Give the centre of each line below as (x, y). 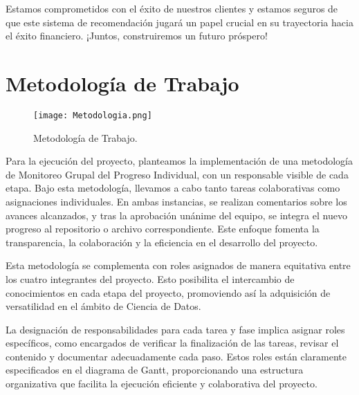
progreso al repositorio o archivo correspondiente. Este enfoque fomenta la (163, 229)
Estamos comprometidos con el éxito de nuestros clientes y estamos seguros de (172, 8)
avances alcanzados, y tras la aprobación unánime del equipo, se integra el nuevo (176, 215)
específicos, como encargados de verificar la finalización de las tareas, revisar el (172, 343)
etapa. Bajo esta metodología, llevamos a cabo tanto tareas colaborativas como (173, 188)
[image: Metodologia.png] (93, 115)
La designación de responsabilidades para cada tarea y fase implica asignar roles (175, 329)
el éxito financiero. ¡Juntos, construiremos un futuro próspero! (137, 36)
